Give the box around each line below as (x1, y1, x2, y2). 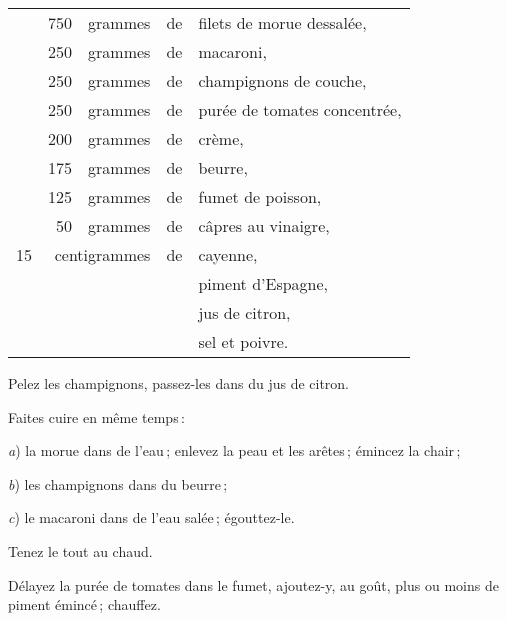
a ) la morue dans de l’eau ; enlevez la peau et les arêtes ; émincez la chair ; (8, 440, 461, 461)
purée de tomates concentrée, (198, 98, 402, 121)
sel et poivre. (198, 330, 289, 353)
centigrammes (54, 243, 151, 266)
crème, (198, 127, 244, 150)
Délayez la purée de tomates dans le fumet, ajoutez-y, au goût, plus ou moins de (8, 574, 499, 595)
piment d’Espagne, (198, 272, 329, 295)
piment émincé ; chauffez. (8, 594, 161, 615)
